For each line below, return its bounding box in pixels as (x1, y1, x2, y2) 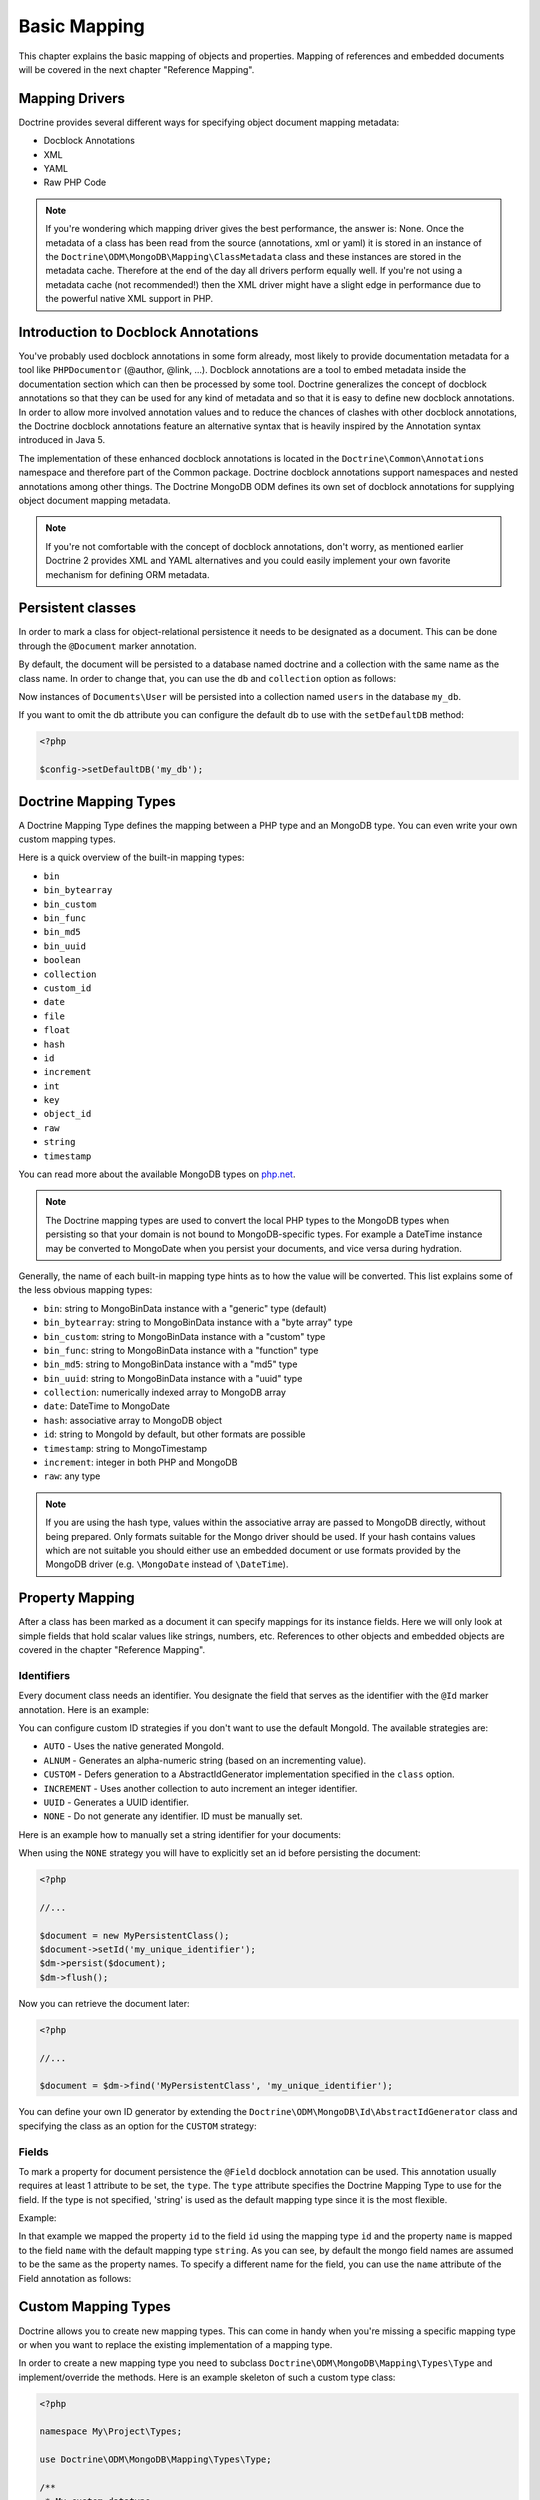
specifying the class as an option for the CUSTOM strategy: (18, 2120, 257, 2132)
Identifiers (18, 1668, 70, 1682)
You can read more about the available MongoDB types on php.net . (18, 1168, 296, 1180)
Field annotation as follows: (18, 2272, 132, 2284)
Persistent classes (18, 600, 137, 617)
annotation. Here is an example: (18, 1703, 150, 1715)
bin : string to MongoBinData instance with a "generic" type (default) (43, 1302, 327, 1314)
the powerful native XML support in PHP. (45, 293, 214, 305)
